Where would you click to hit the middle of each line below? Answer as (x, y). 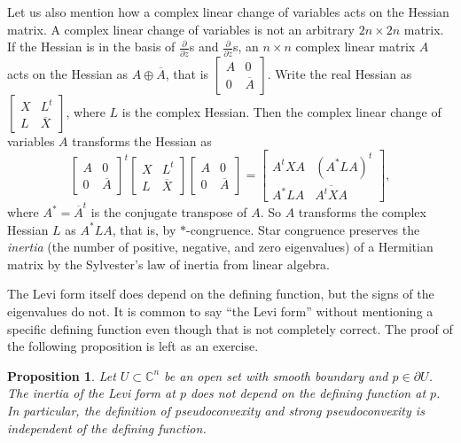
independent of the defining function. (107, 427)
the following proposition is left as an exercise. (133, 346)
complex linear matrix (356, 47)
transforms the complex (362, 212)
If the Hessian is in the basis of (91, 47)
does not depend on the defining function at (308, 393)
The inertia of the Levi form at (91, 393)
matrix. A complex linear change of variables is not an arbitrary (181, 29)
